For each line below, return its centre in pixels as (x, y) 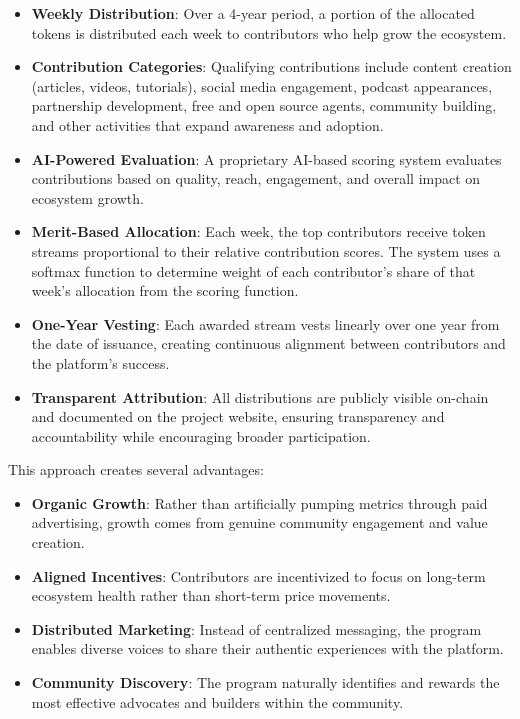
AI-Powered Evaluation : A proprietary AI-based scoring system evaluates (266, 158)
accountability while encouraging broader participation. (201, 435)
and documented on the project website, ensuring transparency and (238, 416)
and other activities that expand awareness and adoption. (207, 124)
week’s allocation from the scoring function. (165, 290)
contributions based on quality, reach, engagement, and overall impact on (256, 178)
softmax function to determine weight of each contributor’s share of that (253, 270)
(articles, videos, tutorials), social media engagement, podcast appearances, (262, 85)
